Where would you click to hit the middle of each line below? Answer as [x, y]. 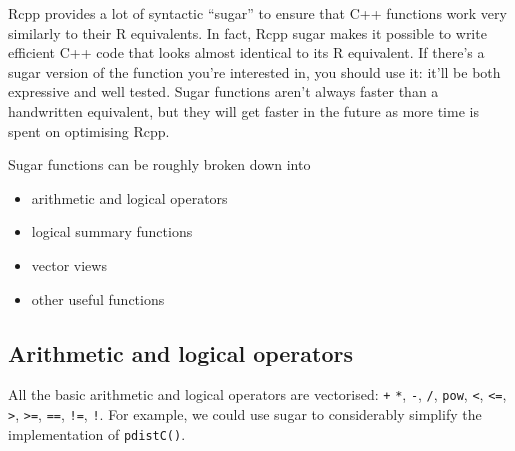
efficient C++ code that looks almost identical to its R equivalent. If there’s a [246, 52]
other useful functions [98, 298]
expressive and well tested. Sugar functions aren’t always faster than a [223, 91]
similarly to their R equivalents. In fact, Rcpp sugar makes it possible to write [247, 32]
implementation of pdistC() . [97, 433]
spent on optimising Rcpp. [89, 130]
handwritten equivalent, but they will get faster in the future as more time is [243, 110]
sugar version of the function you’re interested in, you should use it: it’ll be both [254, 71]
